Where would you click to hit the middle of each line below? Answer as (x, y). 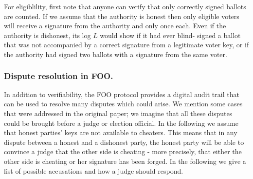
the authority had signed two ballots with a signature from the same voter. (116, 54)
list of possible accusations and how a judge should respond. (94, 170)
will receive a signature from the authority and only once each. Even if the (115, 26)
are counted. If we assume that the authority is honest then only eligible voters (122, 16)
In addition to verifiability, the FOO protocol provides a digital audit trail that (122, 94)
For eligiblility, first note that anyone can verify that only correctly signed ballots (125, 6)
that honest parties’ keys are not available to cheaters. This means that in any (121, 132)
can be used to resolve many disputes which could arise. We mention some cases (123, 104)
